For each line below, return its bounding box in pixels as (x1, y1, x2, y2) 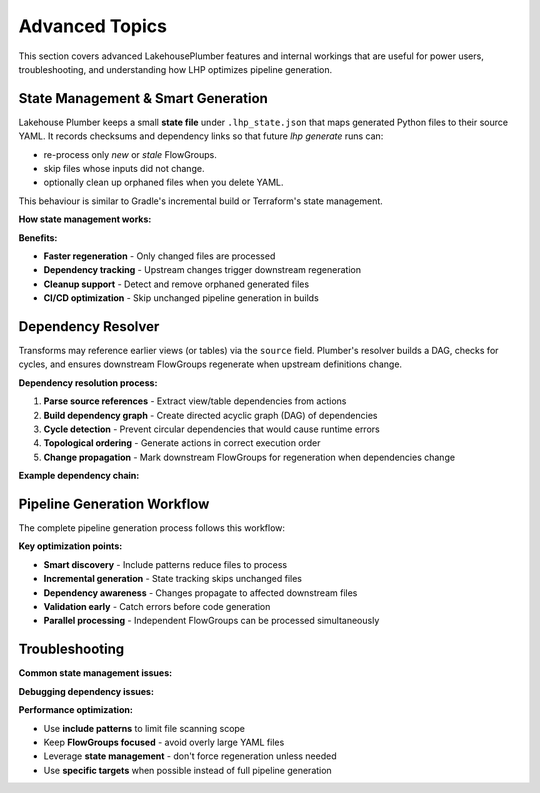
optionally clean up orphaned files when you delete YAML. (43, 176, 284, 189)
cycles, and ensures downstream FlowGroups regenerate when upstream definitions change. (18, 358, 403, 370)
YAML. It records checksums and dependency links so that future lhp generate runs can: (18, 130, 384, 142)
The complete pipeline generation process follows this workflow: (18, 522, 285, 534)
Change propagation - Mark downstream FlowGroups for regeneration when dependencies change (43, 451, 455, 463)
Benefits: (18, 231, 58, 244)
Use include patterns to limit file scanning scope (43, 722, 245, 734)
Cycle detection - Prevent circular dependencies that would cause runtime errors (43, 423, 380, 435)
